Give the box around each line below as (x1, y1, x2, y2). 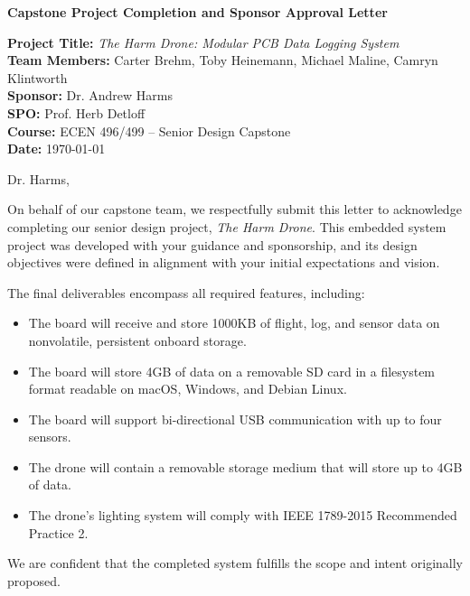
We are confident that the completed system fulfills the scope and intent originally (7, 554, 463, 573)
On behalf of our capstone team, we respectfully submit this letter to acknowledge (7, 200, 462, 219)
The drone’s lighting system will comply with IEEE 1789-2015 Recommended (28, 506, 457, 525)
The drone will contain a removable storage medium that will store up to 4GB (28, 457, 463, 476)
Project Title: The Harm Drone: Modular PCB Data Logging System (7, 33, 399, 51)
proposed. (7, 571, 61, 590)
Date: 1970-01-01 (7, 139, 106, 158)
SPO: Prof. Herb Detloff (7, 103, 146, 122)
